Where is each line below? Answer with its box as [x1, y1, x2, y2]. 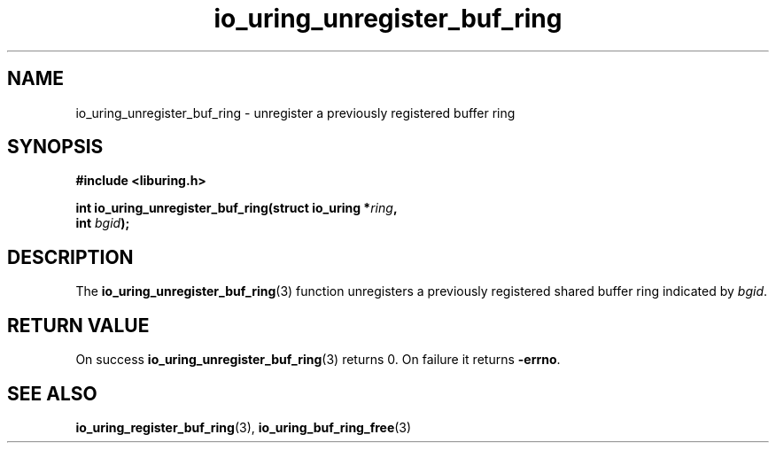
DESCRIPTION [7, 245, 134, 268]
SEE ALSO [7, 382, 97, 405]
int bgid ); [75, 215, 130, 231]
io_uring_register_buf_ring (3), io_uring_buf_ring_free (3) [75, 419, 412, 435]
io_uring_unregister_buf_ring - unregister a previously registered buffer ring [75, 105, 516, 120]
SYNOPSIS [7, 136, 104, 159]
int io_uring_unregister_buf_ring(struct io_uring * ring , [75, 200, 398, 216]
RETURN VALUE [7, 314, 150, 337]
